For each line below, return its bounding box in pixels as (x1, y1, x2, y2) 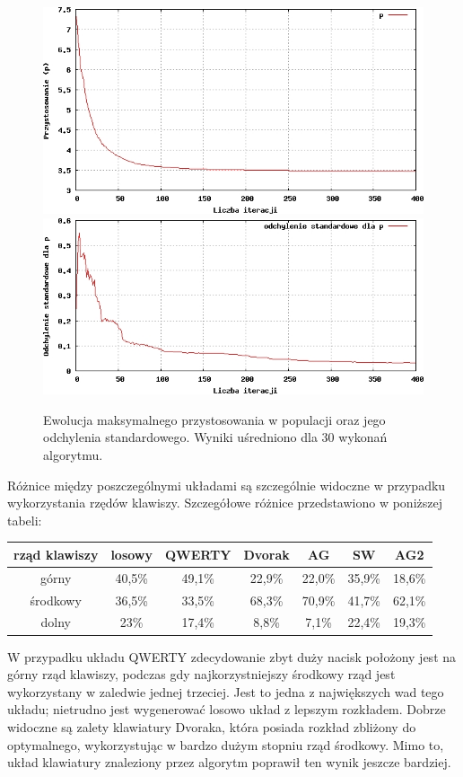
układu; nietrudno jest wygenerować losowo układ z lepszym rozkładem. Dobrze (7, 700, 446, 719)
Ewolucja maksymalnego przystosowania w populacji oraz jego (43, 410, 386, 428)
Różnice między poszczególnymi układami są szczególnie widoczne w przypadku (7, 475, 446, 494)
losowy (110, 544, 153, 563)
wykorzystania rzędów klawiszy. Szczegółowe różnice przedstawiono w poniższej (7, 493, 442, 512)
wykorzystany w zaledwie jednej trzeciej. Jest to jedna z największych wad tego (7, 682, 444, 701)
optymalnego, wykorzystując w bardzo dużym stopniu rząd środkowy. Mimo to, (7, 735, 444, 754)
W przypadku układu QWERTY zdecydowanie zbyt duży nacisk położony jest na (7, 647, 457, 666)
